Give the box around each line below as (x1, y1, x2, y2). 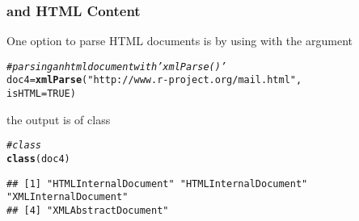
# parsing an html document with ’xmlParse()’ (6, 60, 227, 73)
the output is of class (6, 110, 111, 127)
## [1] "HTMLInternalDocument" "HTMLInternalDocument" (6, 177, 308, 190)
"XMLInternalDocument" (6, 191, 129, 203)
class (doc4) (6, 153, 70, 165)
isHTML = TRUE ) (6, 88, 76, 100)
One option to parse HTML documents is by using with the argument (6, 32, 353, 49)
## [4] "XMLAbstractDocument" (6, 205, 169, 216)
